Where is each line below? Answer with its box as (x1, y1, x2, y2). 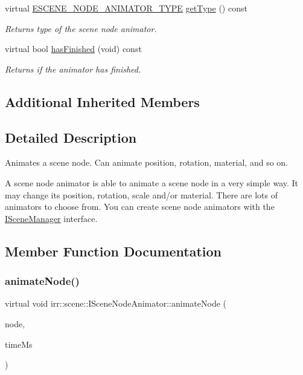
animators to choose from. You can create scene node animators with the (5, 200, 275, 213)
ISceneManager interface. (5, 212, 98, 224)
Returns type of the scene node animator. (5, 22, 157, 34)
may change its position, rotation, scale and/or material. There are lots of (5, 188, 278, 201)
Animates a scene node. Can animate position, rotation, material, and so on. (5, 156, 288, 169)
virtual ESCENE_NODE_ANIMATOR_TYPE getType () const (5, 2, 247, 14)
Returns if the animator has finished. (5, 62, 141, 75)
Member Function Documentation (5, 241, 222, 260)
